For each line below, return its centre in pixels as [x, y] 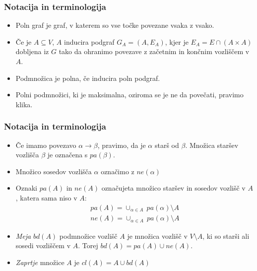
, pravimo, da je [122, 145]
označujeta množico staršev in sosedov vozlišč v [173, 188]
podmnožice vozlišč [88, 236]
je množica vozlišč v [157, 236]
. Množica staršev [212, 145]
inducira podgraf [89, 41]
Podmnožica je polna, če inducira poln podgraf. [88, 78]
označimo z [118, 171]
